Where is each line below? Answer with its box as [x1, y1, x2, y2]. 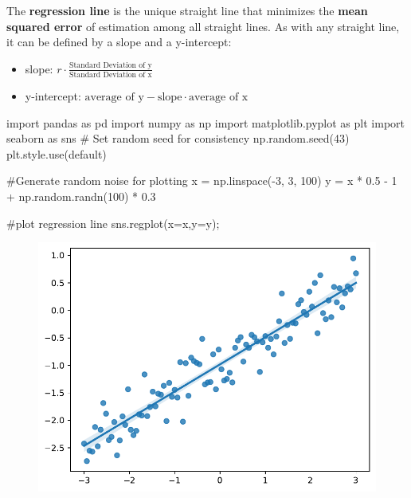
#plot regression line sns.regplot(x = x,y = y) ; [6, 214, 220, 231]
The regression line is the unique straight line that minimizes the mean [6, 2, 368, 18]
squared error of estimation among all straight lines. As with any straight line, [6, 18, 400, 34]
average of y [84, 92, 144, 104]
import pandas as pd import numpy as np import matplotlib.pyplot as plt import [6, 114, 405, 131]
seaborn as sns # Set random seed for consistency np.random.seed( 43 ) [6, 130, 350, 147]
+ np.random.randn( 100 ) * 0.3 [6, 188, 156, 205]
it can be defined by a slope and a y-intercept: [6, 33, 232, 50]
